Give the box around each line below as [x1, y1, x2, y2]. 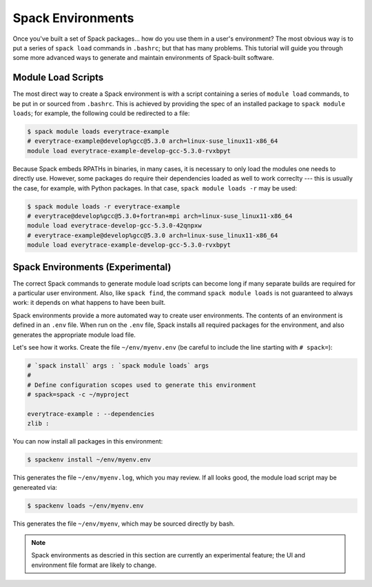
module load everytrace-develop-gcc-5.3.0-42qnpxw [27, 221, 203, 230]
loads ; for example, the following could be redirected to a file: [12, 109, 190, 117]
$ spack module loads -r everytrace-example [27, 202, 180, 210]
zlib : [27, 419, 50, 428]
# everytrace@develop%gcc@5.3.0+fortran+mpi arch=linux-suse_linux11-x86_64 [27, 212, 293, 220]
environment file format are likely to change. [31, 561, 157, 569]
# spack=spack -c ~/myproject [27, 390, 130, 399]
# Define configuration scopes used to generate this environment [27, 381, 256, 389]
